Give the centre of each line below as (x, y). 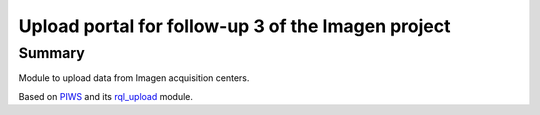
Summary (51, 53)
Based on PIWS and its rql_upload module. (106, 96)
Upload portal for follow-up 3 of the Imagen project (234, 26)
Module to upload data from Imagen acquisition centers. (134, 78)
